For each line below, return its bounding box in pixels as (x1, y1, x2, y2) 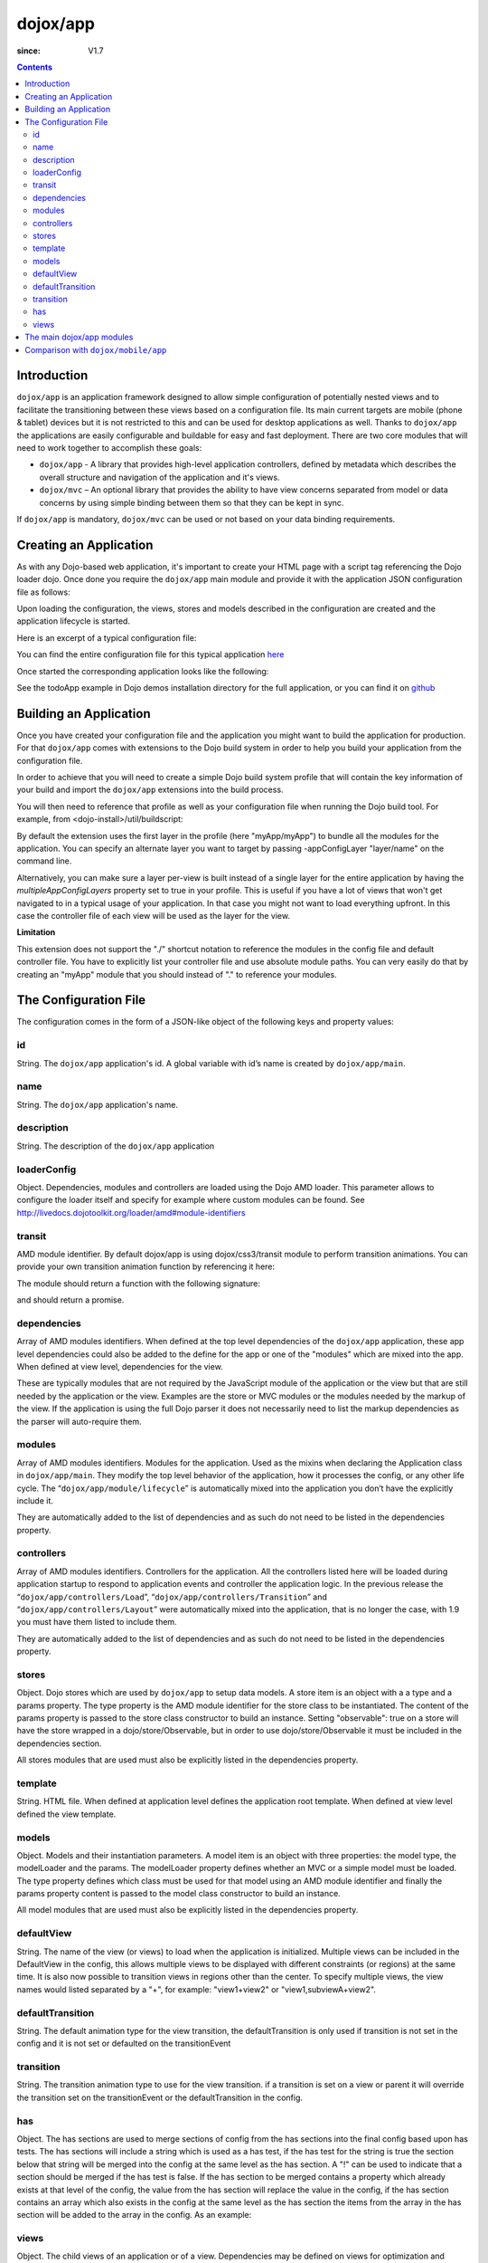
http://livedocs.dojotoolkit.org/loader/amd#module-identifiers (16, 1207, 246, 1217)
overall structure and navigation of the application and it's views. (39, 472, 280, 482)
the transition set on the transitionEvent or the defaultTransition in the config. (16, 2092, 303, 2103)
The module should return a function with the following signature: (16, 1277, 261, 1289)
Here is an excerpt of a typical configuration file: (16, 632, 197, 643)
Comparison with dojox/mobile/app (24, 344, 167, 355)
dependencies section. (16, 1738, 102, 1749)
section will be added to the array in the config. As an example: (16, 2210, 252, 2220)
